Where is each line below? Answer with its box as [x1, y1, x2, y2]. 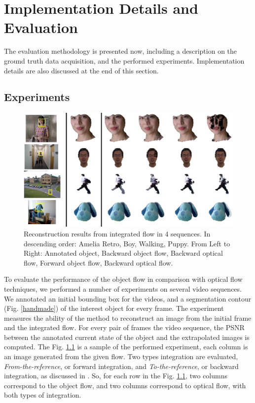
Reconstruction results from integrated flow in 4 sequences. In [24, 228, 211, 238]
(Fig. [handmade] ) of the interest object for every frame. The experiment [4, 303, 224, 313]
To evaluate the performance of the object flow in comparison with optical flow [4, 274, 243, 284]
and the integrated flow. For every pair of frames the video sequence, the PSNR [4, 322, 245, 333]
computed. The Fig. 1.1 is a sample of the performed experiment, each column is [4, 341, 248, 352]
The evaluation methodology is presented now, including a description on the [4, 46, 237, 56]
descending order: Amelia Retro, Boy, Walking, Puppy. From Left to [24, 238, 230, 248]
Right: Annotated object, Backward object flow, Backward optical [24, 248, 223, 258]
